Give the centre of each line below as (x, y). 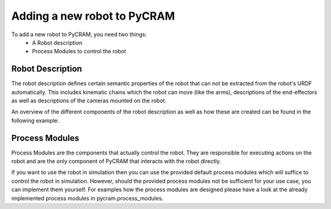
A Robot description (57, 42)
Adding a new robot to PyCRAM (93, 16)
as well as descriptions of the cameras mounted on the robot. (89, 101)
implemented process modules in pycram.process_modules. (87, 198)
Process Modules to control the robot (79, 51)
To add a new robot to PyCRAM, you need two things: (79, 34)
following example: (35, 120)
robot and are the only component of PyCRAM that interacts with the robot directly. (116, 161)
